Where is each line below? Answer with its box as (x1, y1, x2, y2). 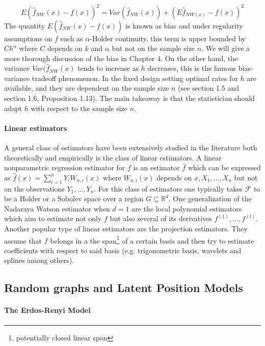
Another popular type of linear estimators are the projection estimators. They (4, 223, 248, 233)
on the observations (4, 183, 65, 194)
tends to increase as (77, 63, 139, 73)
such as (60, 33, 83, 43)
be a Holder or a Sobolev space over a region (4, 193, 144, 204)
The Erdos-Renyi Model (4, 305, 91, 315)
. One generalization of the (168, 193, 252, 204)
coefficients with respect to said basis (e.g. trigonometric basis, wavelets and (4, 245, 242, 255)
